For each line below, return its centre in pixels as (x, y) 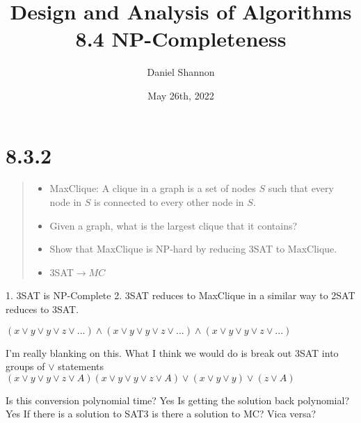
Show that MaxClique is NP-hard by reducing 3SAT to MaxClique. (193, 249)
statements (81, 366)
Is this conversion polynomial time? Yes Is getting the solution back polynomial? (177, 400)
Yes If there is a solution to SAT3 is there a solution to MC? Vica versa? (161, 414)
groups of (25, 366)
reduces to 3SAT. (42, 309)
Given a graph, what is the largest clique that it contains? (174, 225)
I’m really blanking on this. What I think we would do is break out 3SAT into (172, 352)
